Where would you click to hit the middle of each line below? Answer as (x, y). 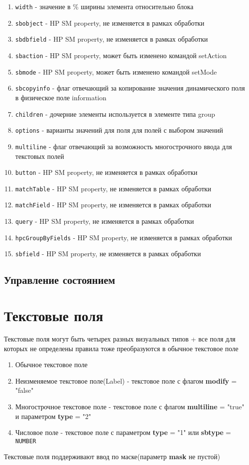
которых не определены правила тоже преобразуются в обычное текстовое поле (121, 348)
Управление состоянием (60, 280)
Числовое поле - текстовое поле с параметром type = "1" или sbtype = (123, 432)
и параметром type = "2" (53, 416)
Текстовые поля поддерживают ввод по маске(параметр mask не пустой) (112, 457)
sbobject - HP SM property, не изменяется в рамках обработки (110, 23)
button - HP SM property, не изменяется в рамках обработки (106, 172)
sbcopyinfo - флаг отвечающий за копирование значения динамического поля (130, 88)
